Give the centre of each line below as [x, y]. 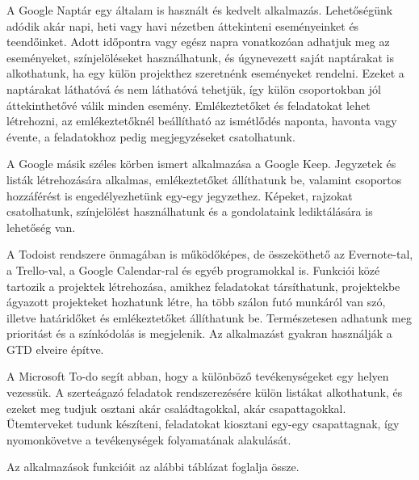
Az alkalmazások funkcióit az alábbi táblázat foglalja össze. [153, 467]
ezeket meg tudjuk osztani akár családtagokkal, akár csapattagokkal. [176, 408]
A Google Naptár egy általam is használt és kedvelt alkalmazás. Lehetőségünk [200, 10]
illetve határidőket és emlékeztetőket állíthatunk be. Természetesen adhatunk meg [209, 317]
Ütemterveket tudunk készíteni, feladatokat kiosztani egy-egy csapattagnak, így [203, 424]
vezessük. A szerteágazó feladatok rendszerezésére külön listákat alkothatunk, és [205, 392]
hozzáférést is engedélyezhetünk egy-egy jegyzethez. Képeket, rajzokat [180, 195]
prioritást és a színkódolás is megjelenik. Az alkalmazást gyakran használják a [199, 333]
